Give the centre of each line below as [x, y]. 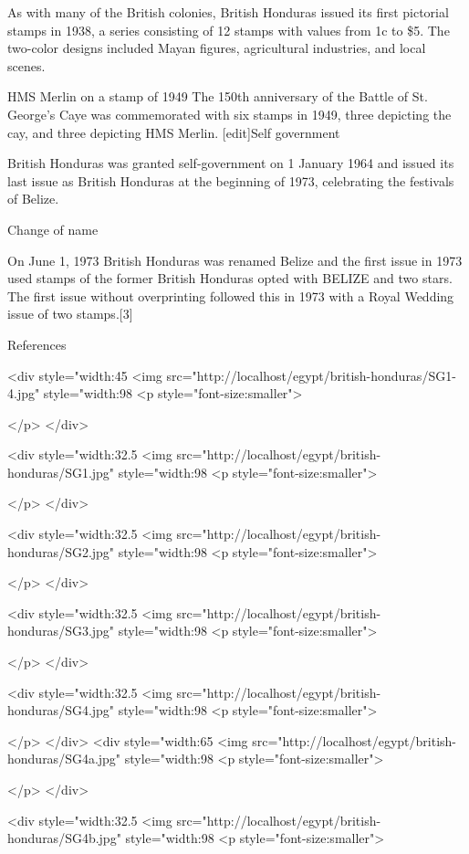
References [37, 344]
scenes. [26, 65]
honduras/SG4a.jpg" [64, 759]
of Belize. [33, 199]
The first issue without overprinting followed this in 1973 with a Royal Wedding [231, 295]
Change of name [53, 229]
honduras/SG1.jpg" [61, 472]
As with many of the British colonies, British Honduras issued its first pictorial [228, 12]
